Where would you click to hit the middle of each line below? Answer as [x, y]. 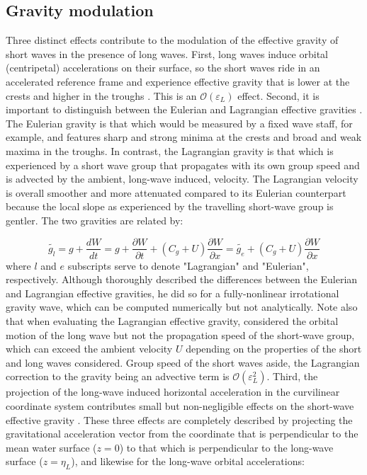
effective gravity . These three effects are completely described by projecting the [179, 419]
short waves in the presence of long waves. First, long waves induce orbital [167, 53]
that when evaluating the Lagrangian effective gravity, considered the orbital [172, 320]
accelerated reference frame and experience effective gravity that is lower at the [178, 81]
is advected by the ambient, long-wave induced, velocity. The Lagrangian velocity [182, 179]
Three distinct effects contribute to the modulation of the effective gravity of [172, 40]
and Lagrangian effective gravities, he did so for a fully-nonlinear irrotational [173, 293]
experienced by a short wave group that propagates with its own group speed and [183, 165]
